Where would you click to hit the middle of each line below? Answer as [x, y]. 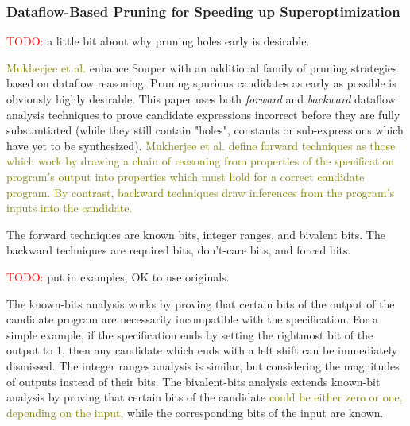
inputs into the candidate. [70, 208]
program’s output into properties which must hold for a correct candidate [186, 176]
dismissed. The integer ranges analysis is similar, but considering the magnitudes [203, 365]
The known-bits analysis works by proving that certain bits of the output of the [201, 303]
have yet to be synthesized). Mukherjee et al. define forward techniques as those [201, 145]
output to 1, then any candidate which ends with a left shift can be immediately [202, 350]
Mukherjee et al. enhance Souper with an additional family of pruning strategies [202, 67]
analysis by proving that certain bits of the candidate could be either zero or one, [205, 397]
